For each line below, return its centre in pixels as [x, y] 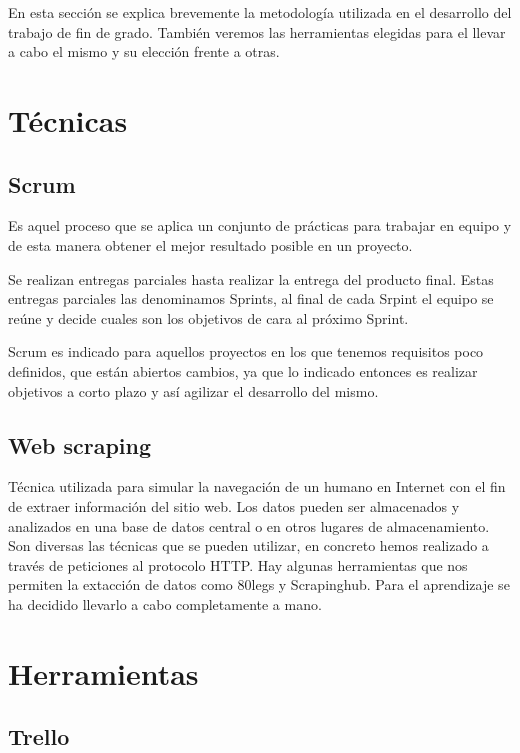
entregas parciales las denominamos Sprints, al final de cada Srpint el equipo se [251, 298]
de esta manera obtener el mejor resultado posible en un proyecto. [210, 244]
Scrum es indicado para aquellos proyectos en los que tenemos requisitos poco [246, 351]
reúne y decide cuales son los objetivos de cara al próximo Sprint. [208, 317]
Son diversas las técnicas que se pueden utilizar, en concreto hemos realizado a [248, 545]
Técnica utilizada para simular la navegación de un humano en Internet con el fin [257, 486]
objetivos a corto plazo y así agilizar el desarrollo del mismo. [193, 390]
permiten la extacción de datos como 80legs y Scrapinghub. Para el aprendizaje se [259, 584]
